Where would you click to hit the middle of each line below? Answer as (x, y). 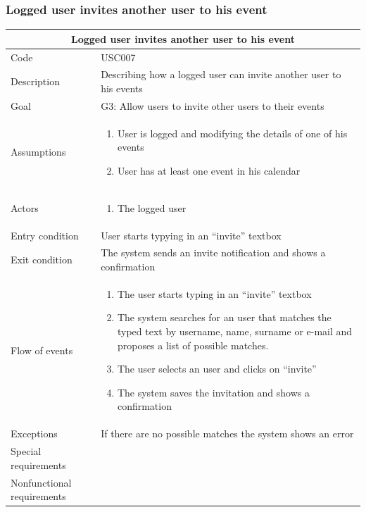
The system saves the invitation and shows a (213, 392)
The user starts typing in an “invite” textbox (214, 293)
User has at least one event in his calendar (209, 170)
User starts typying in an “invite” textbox (191, 235)
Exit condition (42, 260)
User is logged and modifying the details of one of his (232, 133)
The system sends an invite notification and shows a (213, 252)
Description (35, 81)
